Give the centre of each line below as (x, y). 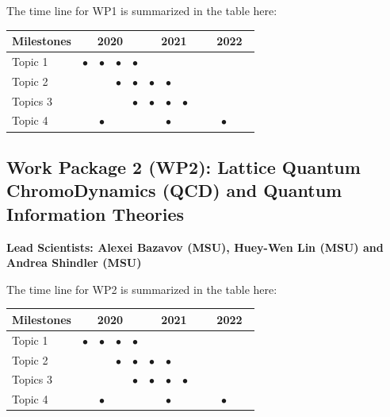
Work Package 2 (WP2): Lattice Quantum (184, 166)
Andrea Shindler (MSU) (74, 263)
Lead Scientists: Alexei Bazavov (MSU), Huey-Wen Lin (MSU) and (195, 247)
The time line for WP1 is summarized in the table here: (142, 10)
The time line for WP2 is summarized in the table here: (142, 289)
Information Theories (96, 213)
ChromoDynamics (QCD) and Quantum (174, 190)
